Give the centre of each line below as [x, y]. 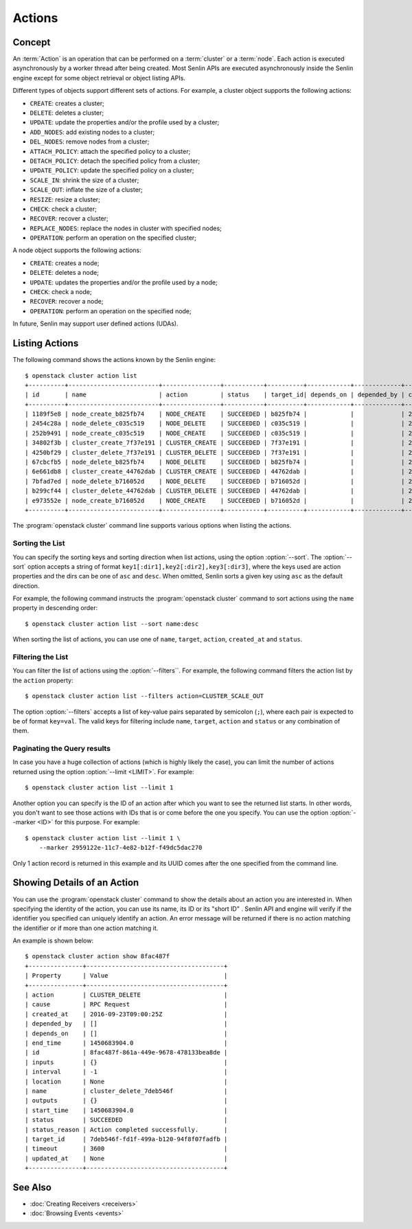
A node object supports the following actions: [77, 250]
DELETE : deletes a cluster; [67, 113]
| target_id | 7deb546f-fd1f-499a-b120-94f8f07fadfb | [126, 1139]
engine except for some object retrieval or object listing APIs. [99, 78]
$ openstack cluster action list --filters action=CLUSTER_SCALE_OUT [145, 696]
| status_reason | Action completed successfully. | [126, 1129]
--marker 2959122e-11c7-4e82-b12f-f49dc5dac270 [121, 848]
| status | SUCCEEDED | [126, 1120]
